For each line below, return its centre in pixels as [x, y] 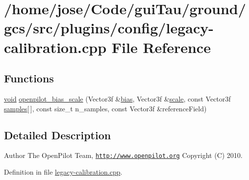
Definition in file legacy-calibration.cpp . [63, 172]
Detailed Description [58, 135]
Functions [29, 78]
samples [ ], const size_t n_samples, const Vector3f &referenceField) [105, 108]
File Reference [161, 47]
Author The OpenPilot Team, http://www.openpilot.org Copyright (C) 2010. [123, 155]
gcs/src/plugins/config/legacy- [109, 28]
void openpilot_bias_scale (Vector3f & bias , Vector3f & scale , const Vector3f [117, 98]
